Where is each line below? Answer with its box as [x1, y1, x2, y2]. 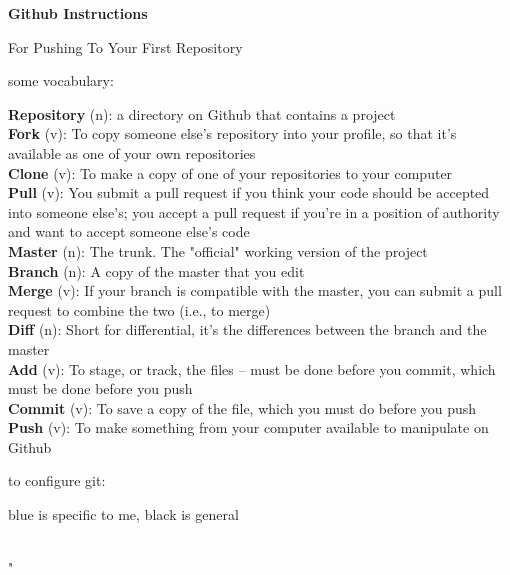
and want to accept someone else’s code [8, 221, 250, 242]
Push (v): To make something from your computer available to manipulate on [8, 417, 489, 438]
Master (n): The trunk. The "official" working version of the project [8, 240, 428, 261]
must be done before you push [8, 378, 193, 399]
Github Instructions [8, 3, 148, 23]
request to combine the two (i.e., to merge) [8, 299, 271, 320]
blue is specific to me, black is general [8, 504, 239, 525]
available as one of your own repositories [8, 142, 256, 163]
